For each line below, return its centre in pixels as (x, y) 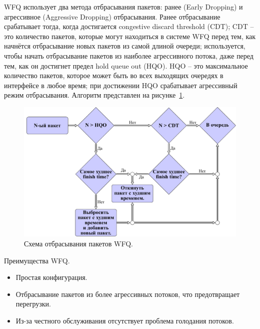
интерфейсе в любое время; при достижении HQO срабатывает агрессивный (121, 85)
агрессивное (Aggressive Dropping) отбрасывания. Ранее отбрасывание (112, 16)
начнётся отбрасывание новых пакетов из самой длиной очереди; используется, (125, 46)
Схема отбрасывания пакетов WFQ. (78, 243)
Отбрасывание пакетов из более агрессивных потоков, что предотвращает (128, 294)
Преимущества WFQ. (37, 260)
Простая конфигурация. (51, 277)
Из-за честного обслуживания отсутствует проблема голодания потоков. (125, 320)
